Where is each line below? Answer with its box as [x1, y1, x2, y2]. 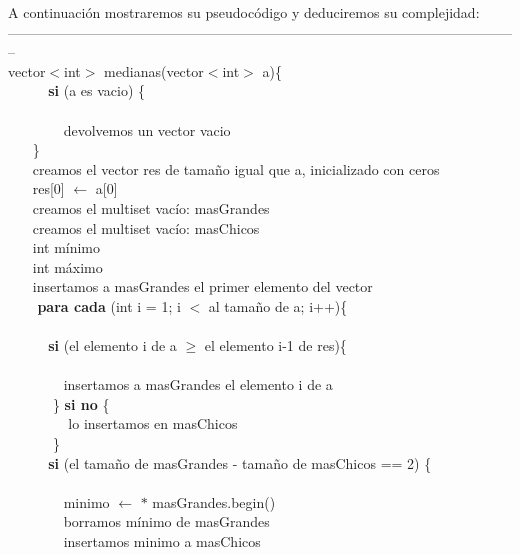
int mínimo [32, 237, 101, 258]
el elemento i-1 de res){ [204, 335, 347, 356]
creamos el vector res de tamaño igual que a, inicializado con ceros [32, 158, 440, 179]
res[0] [32, 178, 65, 199]
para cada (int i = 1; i [37, 295, 181, 316]
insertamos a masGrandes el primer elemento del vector [32, 276, 373, 297]
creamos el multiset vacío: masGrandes [32, 197, 270, 218]
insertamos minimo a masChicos [63, 531, 261, 552]
